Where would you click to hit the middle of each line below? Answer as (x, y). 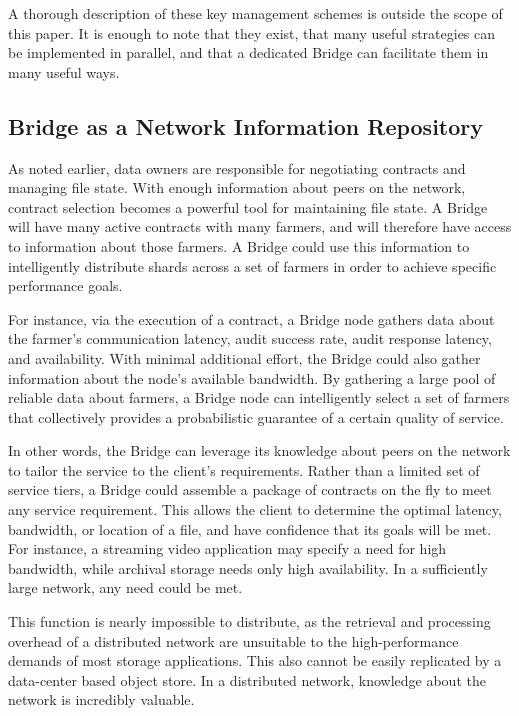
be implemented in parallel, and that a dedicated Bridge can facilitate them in (248, 52)
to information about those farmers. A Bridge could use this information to (239, 245)
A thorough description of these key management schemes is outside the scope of (255, 13)
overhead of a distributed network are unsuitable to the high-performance (233, 640)
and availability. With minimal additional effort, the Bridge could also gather (244, 357)
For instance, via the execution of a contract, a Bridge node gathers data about (251, 318)
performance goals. (65, 285)
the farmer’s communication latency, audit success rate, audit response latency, (250, 338)
